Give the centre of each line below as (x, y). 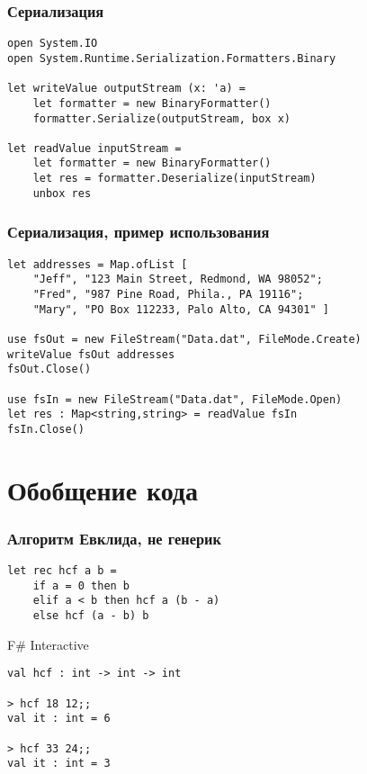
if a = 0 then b (81, 585)
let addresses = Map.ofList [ (98, 264)
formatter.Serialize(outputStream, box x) (161, 118)
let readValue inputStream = (94, 148)
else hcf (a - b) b (91, 616)
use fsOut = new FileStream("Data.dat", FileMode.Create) (184, 339)
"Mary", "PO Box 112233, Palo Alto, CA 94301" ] (181, 309)
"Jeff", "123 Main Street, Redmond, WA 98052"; (178, 279)
